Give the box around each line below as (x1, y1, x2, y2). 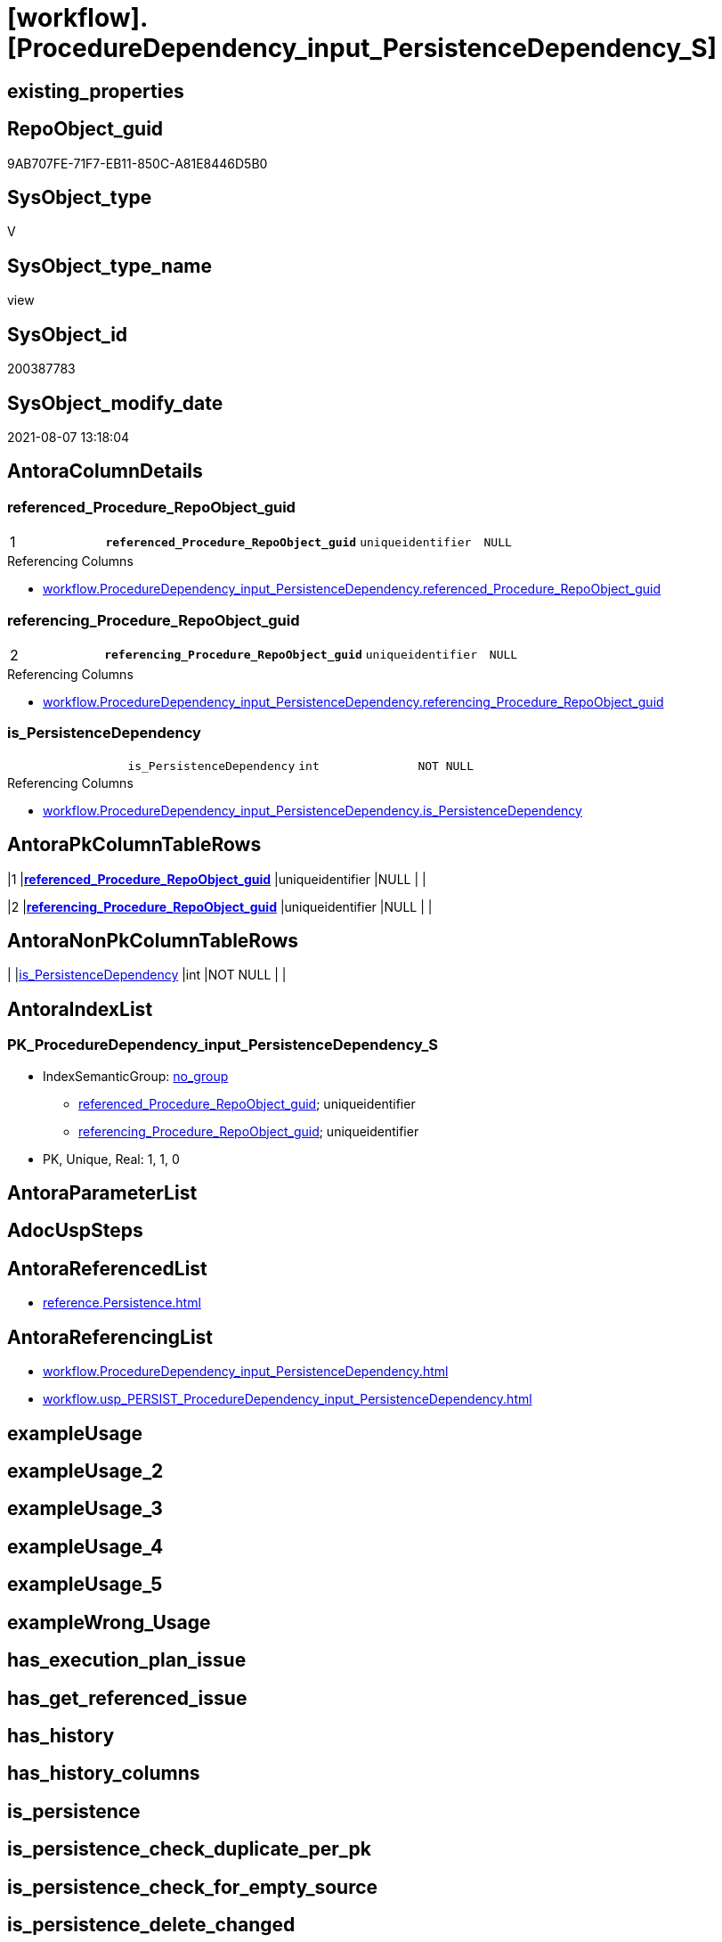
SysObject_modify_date (7, 391, 223, 414)
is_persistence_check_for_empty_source (7, 1875, 378, 1898)
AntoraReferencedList (7, 1257, 207, 1280)
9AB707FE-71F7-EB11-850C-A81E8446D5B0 (7, 155, 268, 171)
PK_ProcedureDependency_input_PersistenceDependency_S (7, 1036, 439, 1054)
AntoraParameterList (7, 1182, 198, 1205)
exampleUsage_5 (7, 1573, 163, 1596)
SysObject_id (7, 323, 128, 346)
